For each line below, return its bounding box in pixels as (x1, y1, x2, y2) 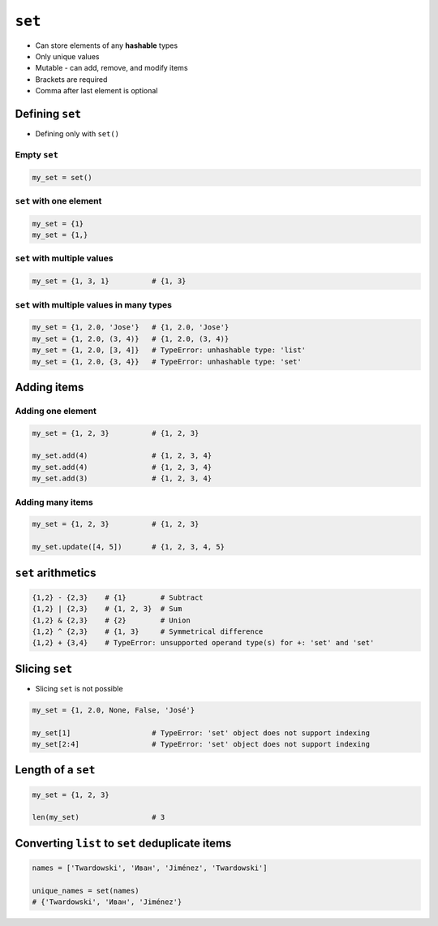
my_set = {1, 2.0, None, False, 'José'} (32, 705, 195, 714)
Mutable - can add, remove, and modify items (35, 63, 188, 73)
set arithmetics (15, 566, 97, 579)
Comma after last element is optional (35, 86, 158, 96)
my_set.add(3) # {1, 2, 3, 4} (32, 474, 213, 483)
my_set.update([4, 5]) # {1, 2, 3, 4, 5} (32, 542, 225, 552)
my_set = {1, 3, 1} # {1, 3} (32, 277, 187, 286)
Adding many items (15, 496, 93, 507)
